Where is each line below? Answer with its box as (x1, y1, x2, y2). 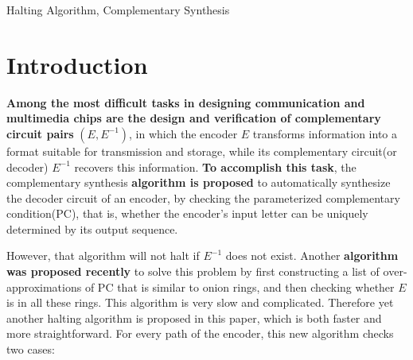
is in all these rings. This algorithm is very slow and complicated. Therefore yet (6, 294, 394, 311)
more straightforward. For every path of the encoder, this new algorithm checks (6, 325, 394, 342)
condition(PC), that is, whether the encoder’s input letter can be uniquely (6, 205, 368, 222)
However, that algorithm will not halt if (6, 247, 200, 264)
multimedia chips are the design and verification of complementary (6, 110, 381, 126)
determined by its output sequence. (6, 220, 178, 237)
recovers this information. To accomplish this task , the (74, 158, 357, 175)
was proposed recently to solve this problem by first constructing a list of (6, 263, 380, 280)
